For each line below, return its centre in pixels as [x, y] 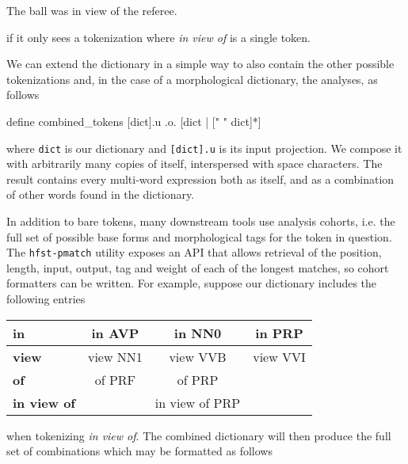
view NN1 [115, 356]
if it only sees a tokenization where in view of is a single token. [158, 37]
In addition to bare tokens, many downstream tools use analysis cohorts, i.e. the [201, 221]
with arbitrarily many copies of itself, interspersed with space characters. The [194, 164]
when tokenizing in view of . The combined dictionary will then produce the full [199, 435]
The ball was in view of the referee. [92, 10]
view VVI [279, 356]
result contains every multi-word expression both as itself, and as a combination [200, 179]
